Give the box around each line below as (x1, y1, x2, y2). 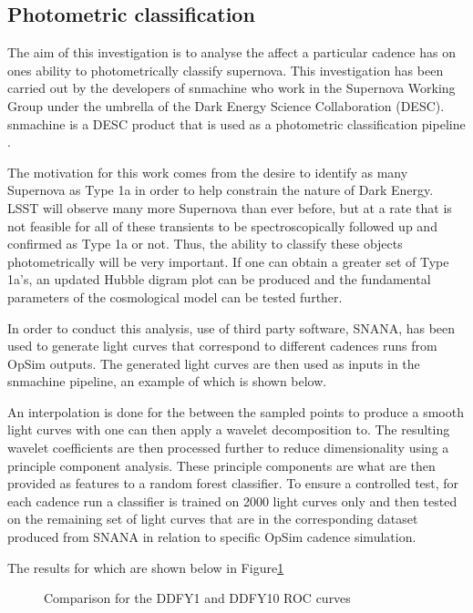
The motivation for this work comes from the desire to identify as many (7, 162, 408, 181)
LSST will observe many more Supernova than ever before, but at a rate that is (7, 198, 452, 217)
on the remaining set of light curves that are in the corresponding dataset (7, 509, 418, 528)
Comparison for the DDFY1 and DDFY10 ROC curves (44, 588, 351, 608)
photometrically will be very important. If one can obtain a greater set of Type (7, 251, 449, 271)
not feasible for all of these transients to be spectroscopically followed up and (7, 216, 437, 235)
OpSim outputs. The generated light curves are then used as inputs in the (7, 353, 420, 373)
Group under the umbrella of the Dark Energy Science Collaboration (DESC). (7, 96, 445, 115)
